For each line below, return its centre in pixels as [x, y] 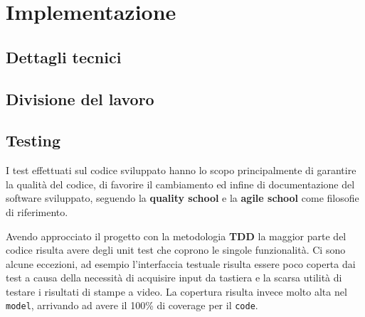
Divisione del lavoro [80, 98]
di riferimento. [37, 211]
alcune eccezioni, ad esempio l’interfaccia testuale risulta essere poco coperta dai [181, 263]
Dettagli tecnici [64, 57]
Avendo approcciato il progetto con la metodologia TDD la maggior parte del [176, 236]
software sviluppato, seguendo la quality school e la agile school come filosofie [182, 198]
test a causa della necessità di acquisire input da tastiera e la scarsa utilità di [174, 278]
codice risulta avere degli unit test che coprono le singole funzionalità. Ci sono [176, 250]
